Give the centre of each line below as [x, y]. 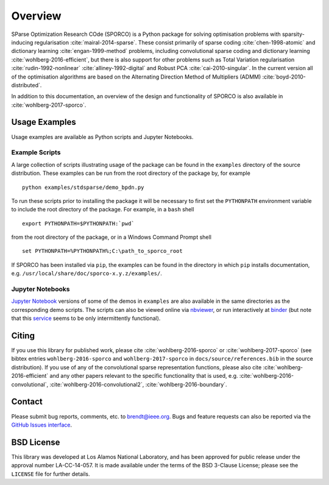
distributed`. [27, 85]
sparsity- [293, 34]
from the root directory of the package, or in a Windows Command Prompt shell [111, 237]
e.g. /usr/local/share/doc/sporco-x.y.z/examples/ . [87, 274]
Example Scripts [36, 152]
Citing [23, 335]
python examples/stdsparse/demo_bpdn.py [83, 187]
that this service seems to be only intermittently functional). [86, 318]
